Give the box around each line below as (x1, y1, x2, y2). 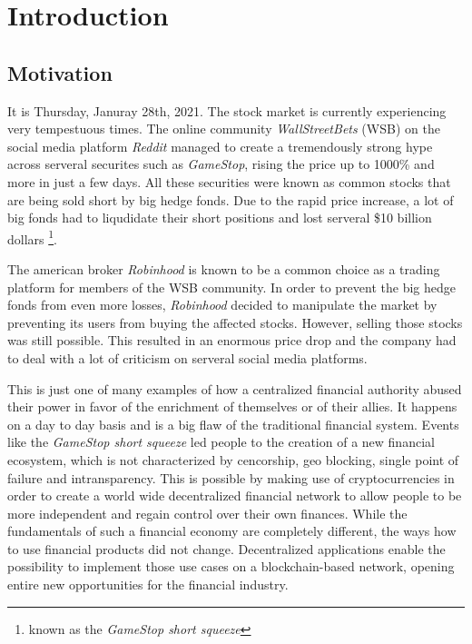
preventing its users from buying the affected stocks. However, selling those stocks (7, 312, 463, 332)
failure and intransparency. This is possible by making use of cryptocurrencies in (7, 468, 455, 487)
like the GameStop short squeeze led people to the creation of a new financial (7, 432, 435, 451)
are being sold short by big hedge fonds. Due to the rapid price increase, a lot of (7, 190, 454, 209)
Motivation (7, 58, 113, 86)
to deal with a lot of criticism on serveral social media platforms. (7, 348, 368, 367)
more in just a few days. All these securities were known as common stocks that (7, 172, 451, 191)
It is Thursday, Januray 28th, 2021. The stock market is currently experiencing (7, 101, 447, 120)
